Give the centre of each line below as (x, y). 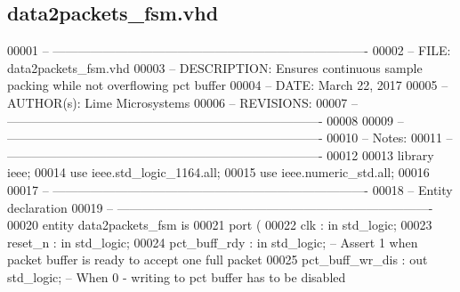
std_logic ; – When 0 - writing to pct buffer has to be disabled (177, 276)
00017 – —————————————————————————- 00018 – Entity (230, 189)
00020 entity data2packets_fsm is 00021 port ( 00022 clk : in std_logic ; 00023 (220, 225)
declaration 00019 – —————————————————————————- (220, 207)
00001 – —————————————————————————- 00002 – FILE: (229, 50)
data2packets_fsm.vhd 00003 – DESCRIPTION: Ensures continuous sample (215, 67)
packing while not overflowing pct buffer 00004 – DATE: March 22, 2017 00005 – (228, 85)
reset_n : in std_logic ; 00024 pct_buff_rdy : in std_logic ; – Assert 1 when (213, 242)
